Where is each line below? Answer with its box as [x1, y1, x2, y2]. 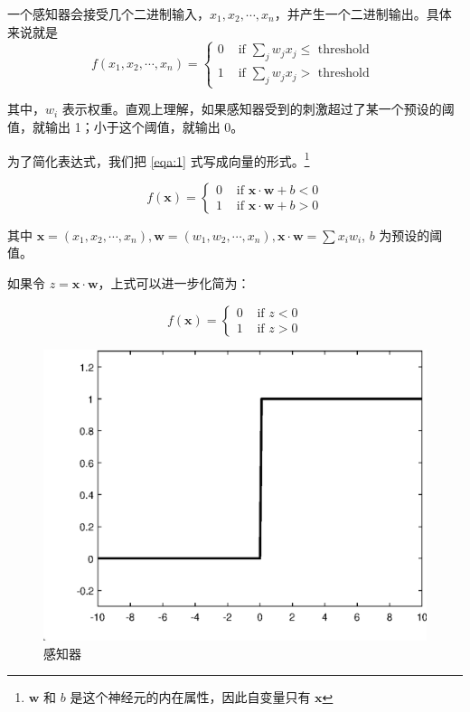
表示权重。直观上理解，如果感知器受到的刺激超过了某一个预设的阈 [61, 99, 455, 118]
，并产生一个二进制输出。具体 [274, 5, 452, 23]
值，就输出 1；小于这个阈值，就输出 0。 [7, 117, 244, 136]
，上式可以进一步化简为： [98, 273, 250, 292]
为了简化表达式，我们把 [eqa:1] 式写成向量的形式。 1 [7, 148, 310, 170]
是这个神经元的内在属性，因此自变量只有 [70, 688, 311, 707]
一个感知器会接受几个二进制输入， [7, 5, 210, 23]
